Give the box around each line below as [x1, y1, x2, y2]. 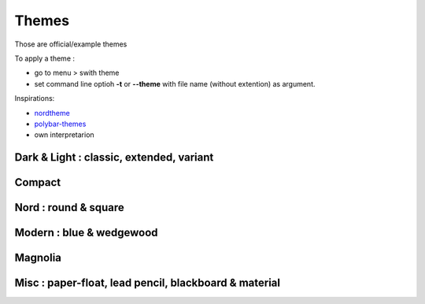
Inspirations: [14, 94, 55, 103]
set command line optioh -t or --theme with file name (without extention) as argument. [34, 79, 316, 88]
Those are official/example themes [14, 39, 128, 49]
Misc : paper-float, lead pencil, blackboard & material [14, 276, 281, 290]
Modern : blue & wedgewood [14, 226, 158, 239]
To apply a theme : [14, 54, 75, 63]
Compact [14, 176, 61, 189]
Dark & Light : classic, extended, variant [14, 150, 214, 165]
